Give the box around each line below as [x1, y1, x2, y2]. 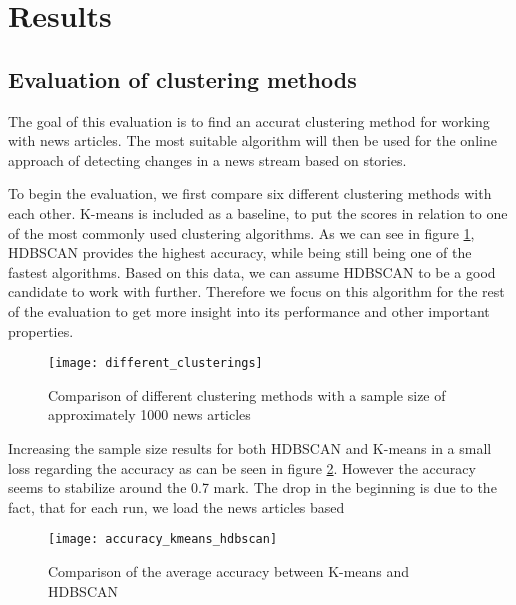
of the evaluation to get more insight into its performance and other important [8, 300, 490, 321]
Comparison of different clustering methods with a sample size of [48, 384, 446, 405]
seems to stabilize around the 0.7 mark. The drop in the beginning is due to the [8, 477, 497, 498]
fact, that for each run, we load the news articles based [8, 496, 345, 517]
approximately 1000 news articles [48, 404, 251, 425]
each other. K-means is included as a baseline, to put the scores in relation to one [8, 202, 508, 223]
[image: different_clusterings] [48, 356, 263, 371]
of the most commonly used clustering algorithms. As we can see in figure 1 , [8, 222, 475, 243]
